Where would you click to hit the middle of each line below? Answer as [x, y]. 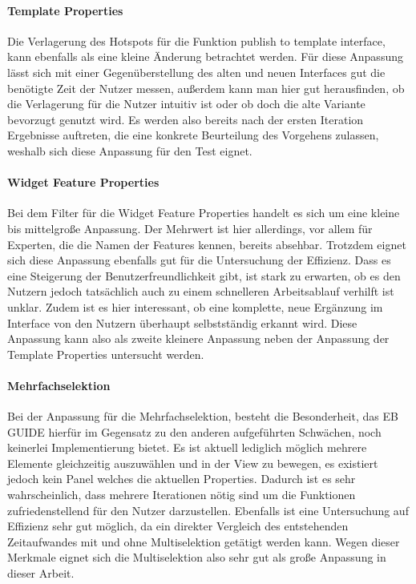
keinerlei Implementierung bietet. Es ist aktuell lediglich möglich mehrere [187, 447]
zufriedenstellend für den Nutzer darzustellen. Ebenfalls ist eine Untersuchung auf [208, 510]
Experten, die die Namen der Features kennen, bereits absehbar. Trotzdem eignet [207, 244]
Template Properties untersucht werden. [106, 354]
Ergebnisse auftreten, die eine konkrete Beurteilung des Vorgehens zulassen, [193, 135]
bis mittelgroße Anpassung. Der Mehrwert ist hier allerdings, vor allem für [190, 228]
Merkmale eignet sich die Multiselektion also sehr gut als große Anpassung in [197, 557]
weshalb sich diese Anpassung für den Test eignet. [130, 150]
